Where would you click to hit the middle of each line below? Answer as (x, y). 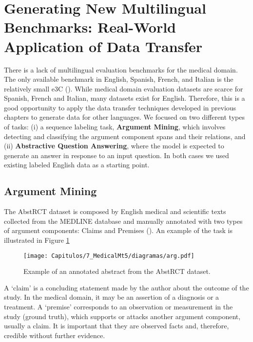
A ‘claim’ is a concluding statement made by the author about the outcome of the (126, 287)
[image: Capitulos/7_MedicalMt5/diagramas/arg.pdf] (109, 256)
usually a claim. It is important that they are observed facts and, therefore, (117, 326)
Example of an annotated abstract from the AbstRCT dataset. (117, 271)
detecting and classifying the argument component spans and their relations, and (125, 136)
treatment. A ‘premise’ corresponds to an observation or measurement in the (118, 307)
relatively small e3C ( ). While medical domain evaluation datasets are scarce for (124, 88)
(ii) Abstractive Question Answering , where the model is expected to (114, 146)
